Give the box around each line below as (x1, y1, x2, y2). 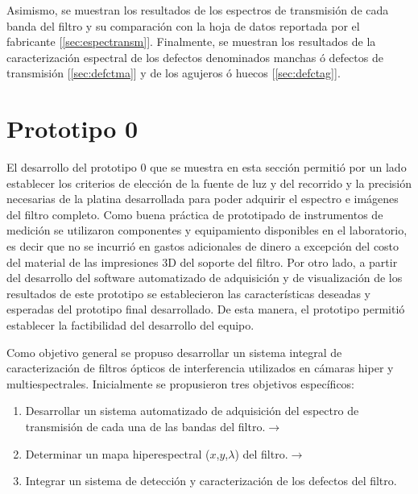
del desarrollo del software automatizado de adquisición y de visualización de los (6, 269, 403, 286)
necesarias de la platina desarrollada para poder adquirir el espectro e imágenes (6, 190, 399, 207)
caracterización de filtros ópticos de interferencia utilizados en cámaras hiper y (6, 359, 394, 376)
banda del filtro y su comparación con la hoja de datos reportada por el (6, 17, 360, 34)
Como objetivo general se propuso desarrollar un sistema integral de (6, 343, 342, 360)
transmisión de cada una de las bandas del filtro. (25, 418, 266, 434)
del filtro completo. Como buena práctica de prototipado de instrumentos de (6, 205, 383, 222)
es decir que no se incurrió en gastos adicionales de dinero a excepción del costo (6, 238, 399, 255)
